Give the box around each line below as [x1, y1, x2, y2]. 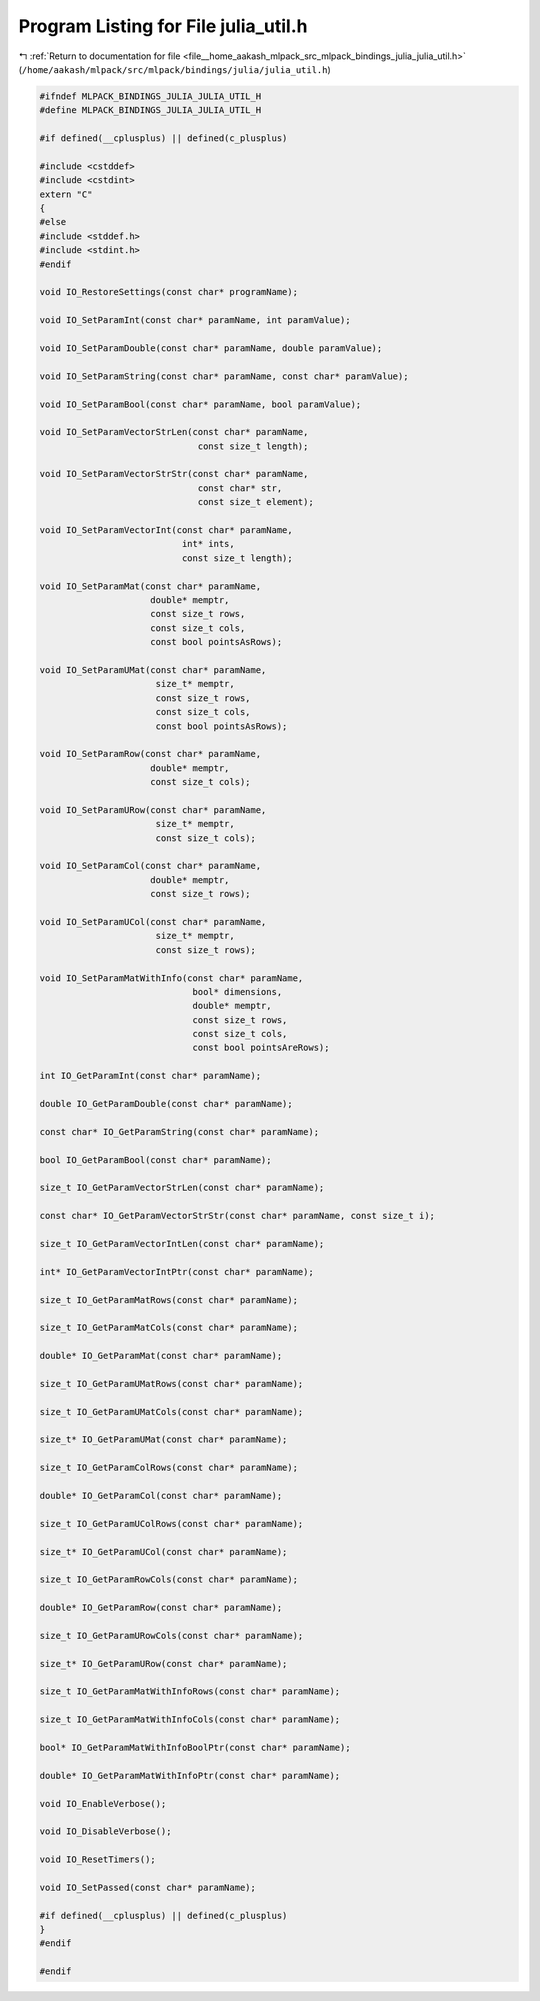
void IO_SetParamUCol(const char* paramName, [39, 916, 267, 927]
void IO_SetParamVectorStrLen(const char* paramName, [39, 426, 309, 438]
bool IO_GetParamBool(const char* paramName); [39, 1154, 272, 1165]
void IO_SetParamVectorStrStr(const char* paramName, [39, 468, 309, 480]
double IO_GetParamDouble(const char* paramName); [39, 1098, 294, 1110]
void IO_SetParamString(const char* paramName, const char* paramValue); [39, 370, 409, 382]
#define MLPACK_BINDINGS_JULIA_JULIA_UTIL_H [39, 105, 262, 116]
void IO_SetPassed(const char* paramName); [39, 1881, 257, 1893]
